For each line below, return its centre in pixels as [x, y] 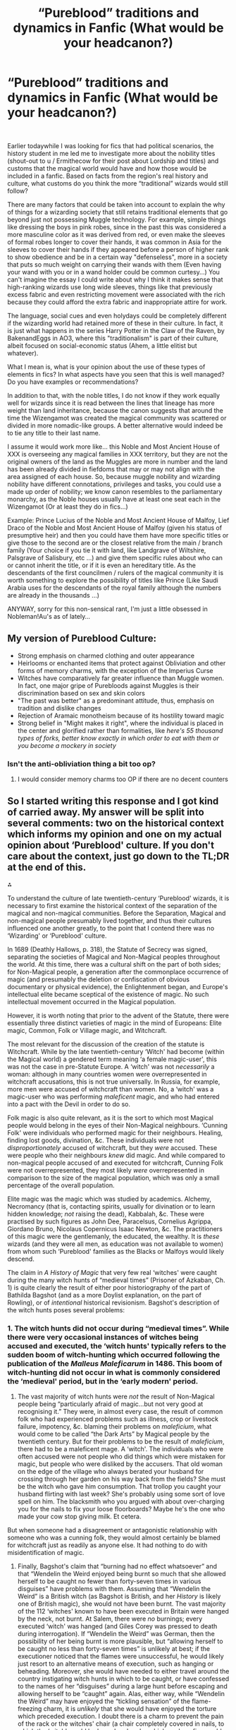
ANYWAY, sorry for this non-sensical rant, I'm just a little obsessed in [107, 609]
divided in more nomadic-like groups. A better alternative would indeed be [115, 425]
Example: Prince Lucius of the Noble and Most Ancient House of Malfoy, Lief [118, 520]
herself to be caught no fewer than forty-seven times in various [109, 1581]
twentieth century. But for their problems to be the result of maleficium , [121, 1441]
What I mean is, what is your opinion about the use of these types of [106, 367]
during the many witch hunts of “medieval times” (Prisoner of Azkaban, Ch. [116, 1280]
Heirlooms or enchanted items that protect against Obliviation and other [122, 663]
